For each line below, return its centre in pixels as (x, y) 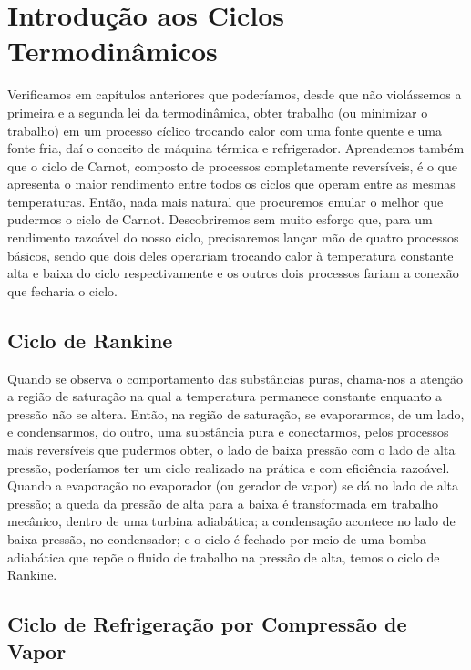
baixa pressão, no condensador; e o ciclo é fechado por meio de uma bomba (217, 538)
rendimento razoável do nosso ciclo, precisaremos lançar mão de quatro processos (233, 237)
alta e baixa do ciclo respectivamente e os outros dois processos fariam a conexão (233, 273)
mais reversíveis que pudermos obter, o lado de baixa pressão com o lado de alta (231, 450)
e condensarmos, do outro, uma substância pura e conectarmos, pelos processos (228, 432)
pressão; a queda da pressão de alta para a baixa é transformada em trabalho (223, 503)
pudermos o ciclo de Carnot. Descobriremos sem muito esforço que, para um (220, 219)
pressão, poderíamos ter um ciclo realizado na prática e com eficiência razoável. (229, 467)
